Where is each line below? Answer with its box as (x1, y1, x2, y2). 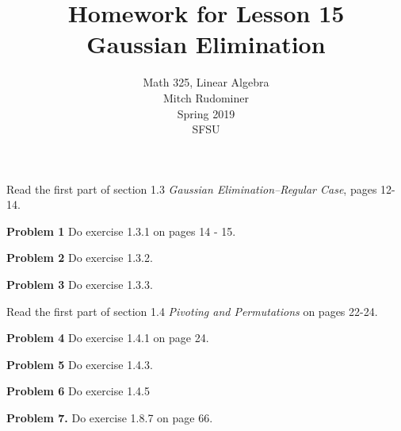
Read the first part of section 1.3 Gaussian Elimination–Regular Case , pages (6, 180, 377, 197)
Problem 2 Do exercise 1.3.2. (6, 249, 153, 266)
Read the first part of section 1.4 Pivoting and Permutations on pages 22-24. (6, 302, 378, 319)
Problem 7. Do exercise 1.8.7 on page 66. (6, 410, 213, 426)
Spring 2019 (177, 105, 235, 121)
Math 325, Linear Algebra (143, 74, 269, 90)
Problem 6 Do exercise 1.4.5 (6, 383, 150, 399)
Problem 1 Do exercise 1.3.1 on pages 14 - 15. (6, 222, 236, 239)
